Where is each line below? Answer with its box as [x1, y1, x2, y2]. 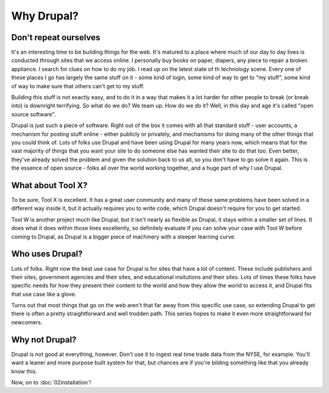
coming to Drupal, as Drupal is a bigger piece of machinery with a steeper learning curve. [11, 233, 236, 240]
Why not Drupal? [11, 335, 77, 345]
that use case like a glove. [11, 290, 77, 297]
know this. [11, 367, 38, 375]
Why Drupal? [11, 9, 79, 23]
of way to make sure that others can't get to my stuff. [11, 82, 145, 89]
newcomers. [11, 318, 43, 325]
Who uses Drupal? [11, 249, 83, 259]
